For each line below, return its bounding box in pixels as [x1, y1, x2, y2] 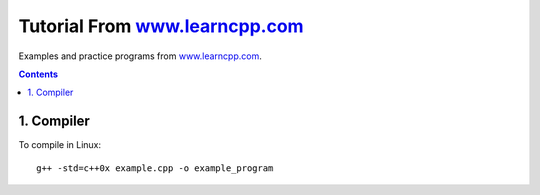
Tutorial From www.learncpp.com [18, 15, 304, 37]
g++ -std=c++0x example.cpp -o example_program [36, 162, 274, 174]
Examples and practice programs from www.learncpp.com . [18, 50, 262, 62]
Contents [18, 68, 59, 80]
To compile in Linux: [18, 139, 102, 151]
